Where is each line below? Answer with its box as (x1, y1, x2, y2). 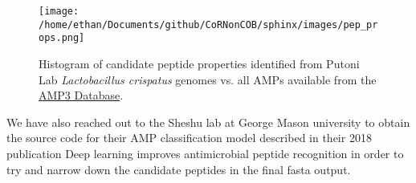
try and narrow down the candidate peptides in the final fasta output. (6, 161, 351, 177)
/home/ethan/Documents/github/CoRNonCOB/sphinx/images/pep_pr (39, 18, 378, 31)
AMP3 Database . (39, 87, 124, 104)
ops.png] (39, 32, 85, 44)
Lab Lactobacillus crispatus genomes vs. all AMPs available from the (39, 71, 377, 87)
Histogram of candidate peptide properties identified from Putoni (39, 55, 360, 71)
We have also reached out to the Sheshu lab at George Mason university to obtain (6, 113, 410, 130)
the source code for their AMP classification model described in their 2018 (6, 129, 372, 146)
